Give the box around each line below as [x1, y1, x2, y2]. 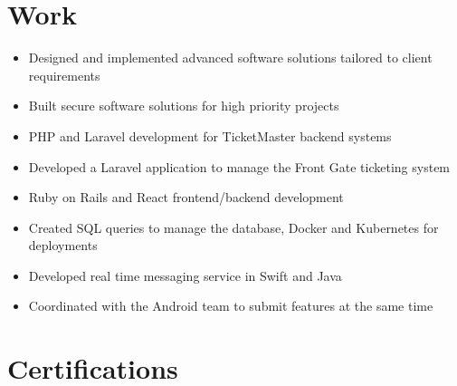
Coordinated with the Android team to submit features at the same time [28, 296, 433, 315]
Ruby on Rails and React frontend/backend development [28, 188, 344, 207]
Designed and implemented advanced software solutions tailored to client [28, 48, 433, 67]
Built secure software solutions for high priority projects [28, 96, 339, 115]
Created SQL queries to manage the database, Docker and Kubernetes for [28, 217, 439, 236]
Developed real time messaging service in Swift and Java [28, 265, 342, 285]
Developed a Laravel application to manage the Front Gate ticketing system [28, 157, 451, 176]
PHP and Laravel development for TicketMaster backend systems [28, 126, 392, 145]
